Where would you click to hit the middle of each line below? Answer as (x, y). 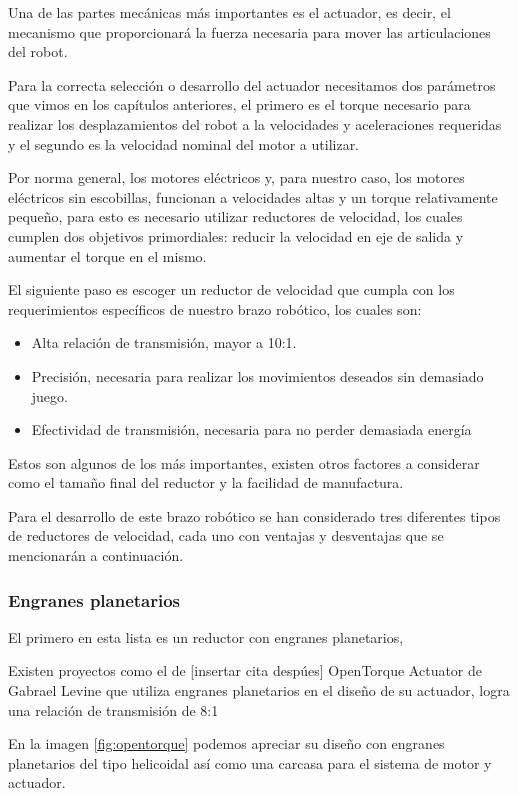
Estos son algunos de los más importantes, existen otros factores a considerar (244, 462)
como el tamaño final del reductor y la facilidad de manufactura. (206, 482)
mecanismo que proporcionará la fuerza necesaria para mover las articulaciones (249, 31)
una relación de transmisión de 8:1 (113, 709)
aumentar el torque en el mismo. (107, 255)
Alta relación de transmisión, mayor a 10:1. (164, 342)
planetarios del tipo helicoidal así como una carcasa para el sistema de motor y (250, 762)
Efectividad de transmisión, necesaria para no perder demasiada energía (251, 429)
